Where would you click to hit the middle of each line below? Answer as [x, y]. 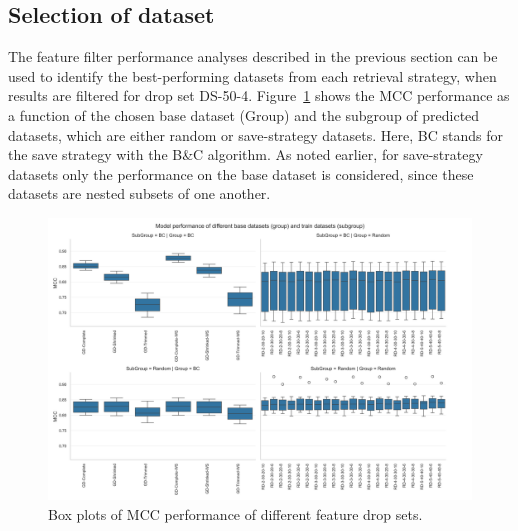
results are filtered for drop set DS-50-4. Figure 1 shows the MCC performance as [259, 95]
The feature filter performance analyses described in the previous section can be [253, 56]
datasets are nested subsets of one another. [139, 193]
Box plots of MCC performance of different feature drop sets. [235, 513]
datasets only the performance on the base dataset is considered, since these [241, 173]
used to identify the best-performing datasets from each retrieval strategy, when [252, 75]
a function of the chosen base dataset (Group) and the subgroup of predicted [244, 114]
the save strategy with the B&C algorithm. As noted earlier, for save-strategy [245, 154]
